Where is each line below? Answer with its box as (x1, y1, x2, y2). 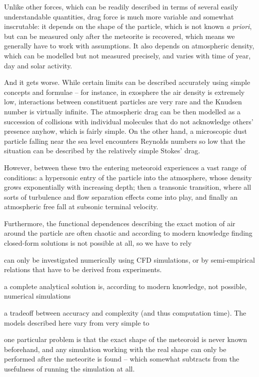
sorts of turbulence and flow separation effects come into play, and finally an (4, 191, 238, 202)
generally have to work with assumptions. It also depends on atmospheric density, (4, 40, 254, 51)
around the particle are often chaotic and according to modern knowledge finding (4, 228, 252, 238)
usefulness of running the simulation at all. (4, 364, 135, 374)
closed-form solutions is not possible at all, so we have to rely (4, 238, 192, 248)
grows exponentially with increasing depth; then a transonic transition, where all (4, 182, 251, 192)
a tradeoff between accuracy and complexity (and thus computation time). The (4, 308, 246, 318)
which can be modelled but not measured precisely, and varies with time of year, (4, 50, 251, 60)
